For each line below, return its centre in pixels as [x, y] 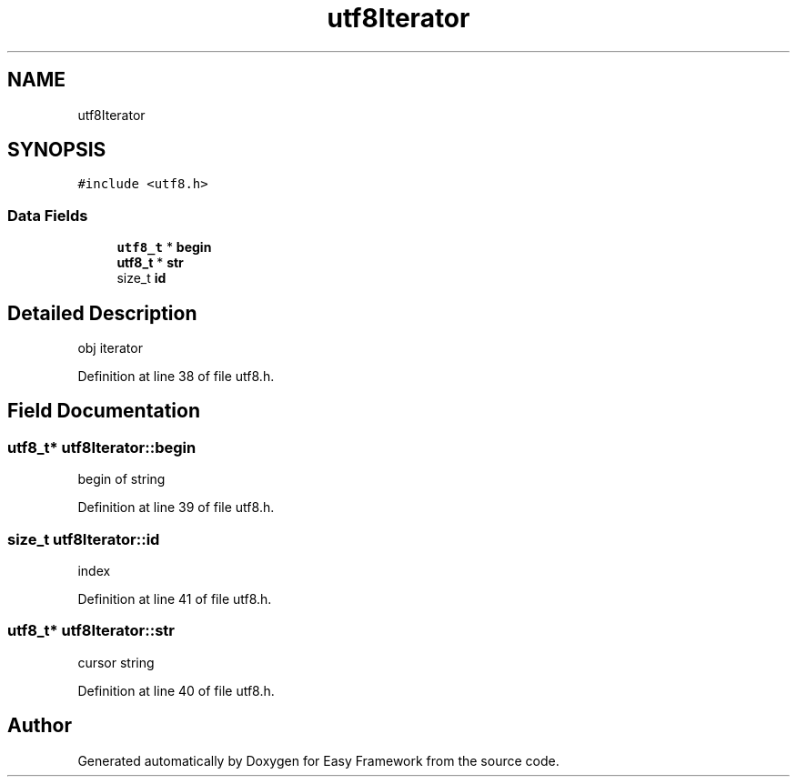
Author [40, 726]
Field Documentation [104, 411]
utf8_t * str [150, 263]
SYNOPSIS [57, 150]
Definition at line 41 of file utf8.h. [175, 599]
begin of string [121, 479]
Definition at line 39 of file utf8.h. [176, 508]
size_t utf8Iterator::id [84, 539]
